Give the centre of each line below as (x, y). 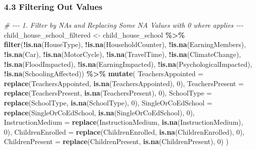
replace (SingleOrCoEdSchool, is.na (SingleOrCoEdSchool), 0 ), (99, 112)
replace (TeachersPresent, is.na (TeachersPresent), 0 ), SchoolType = (108, 93)
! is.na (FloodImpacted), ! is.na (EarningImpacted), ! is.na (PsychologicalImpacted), (128, 64)
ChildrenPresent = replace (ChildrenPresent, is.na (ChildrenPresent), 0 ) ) (116, 141)
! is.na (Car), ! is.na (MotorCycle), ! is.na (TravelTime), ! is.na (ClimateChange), (123, 54)
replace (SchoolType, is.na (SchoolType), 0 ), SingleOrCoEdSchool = (108, 102)
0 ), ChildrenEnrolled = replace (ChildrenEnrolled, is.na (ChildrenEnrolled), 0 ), (124, 131)
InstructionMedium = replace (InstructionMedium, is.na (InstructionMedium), (124, 122)
